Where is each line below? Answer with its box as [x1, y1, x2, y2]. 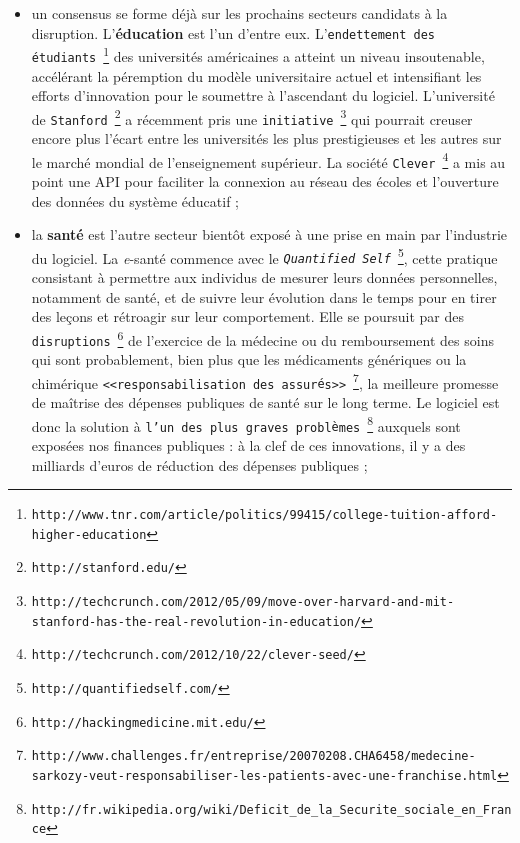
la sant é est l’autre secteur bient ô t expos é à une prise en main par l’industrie [31, 224, 508, 245]
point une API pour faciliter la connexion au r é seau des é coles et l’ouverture [31, 170, 499, 191]
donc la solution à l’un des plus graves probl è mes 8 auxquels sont [31, 412, 461, 436]
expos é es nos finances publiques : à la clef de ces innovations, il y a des [31, 434, 466, 455]
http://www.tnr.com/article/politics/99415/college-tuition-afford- [31, 508, 498, 523]
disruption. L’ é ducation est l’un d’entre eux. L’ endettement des [31, 22, 435, 43]
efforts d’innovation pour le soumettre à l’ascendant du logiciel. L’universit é [31, 85, 495, 106]
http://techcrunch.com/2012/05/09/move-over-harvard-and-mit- [31, 595, 455, 610]
